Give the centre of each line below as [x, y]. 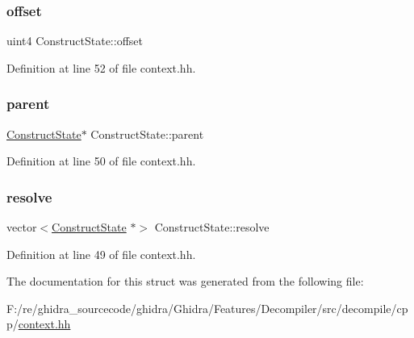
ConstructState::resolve [212, 227]
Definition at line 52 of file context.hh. [101, 67]
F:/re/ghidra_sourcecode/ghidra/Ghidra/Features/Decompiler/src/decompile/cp [207, 308]
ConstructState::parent [147, 134]
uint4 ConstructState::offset [75, 41]
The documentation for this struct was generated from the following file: [185, 281]
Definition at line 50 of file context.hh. [101, 161]
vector [22, 227]
